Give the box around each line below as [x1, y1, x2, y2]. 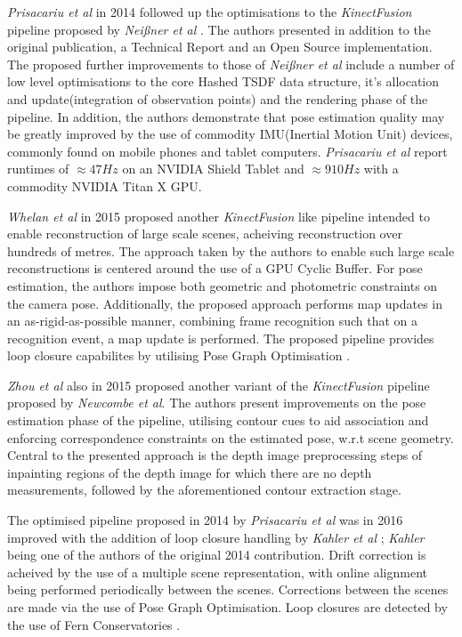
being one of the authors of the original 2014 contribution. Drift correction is [7, 545, 426, 564]
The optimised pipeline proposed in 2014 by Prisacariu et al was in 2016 [7, 511, 403, 529]
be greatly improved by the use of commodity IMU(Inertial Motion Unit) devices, [7, 125, 453, 143]
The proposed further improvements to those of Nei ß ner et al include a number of [7, 54, 455, 73]
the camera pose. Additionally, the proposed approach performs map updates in [7, 294, 442, 312]
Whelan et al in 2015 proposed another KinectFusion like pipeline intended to [7, 206, 430, 225]
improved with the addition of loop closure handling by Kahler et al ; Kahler [7, 528, 425, 546]
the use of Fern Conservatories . [7, 615, 181, 633]
